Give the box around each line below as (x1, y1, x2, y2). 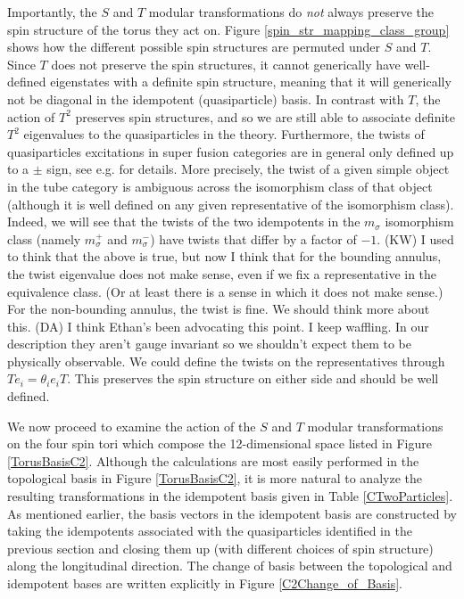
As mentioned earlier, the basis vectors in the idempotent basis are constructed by (7, 504, 457, 522)
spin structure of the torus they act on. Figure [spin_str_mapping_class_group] (7, 20, 450, 38)
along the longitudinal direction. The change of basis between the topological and (7, 556, 452, 575)
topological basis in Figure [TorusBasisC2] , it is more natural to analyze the (7, 469, 422, 488)
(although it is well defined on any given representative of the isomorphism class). (7, 194, 454, 213)
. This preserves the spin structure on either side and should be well (67, 369, 439, 388)
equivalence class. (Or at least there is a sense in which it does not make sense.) (7, 282, 443, 300)
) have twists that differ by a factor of (150, 229, 357, 248)
